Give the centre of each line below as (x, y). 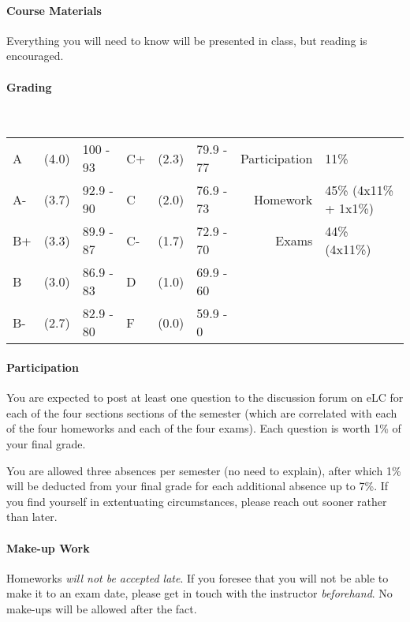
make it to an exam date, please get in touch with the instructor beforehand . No (199, 593)
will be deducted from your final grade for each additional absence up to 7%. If (198, 486)
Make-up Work (48, 547)
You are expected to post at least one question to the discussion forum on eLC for (205, 397)
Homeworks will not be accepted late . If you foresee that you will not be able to (198, 577)
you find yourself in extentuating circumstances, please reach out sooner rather (197, 501)
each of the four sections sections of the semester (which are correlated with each (202, 412)
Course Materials (54, 10)
